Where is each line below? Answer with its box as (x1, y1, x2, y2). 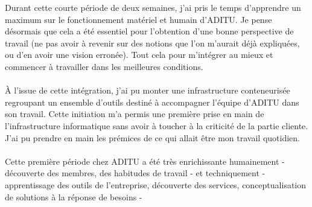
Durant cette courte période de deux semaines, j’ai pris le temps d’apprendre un (5, 1, 301, 13)
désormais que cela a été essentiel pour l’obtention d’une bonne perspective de (5, 25, 294, 37)
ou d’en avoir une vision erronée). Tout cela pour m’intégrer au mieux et (5, 48, 273, 61)
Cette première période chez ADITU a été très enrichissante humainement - (5, 154, 285, 167)
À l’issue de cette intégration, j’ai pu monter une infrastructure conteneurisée (5, 84, 290, 97)
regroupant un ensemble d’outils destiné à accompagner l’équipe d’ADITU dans (5, 95, 299, 108)
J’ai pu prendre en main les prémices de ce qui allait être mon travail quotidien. (5, 131, 300, 144)
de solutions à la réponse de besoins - (5, 190, 142, 203)
